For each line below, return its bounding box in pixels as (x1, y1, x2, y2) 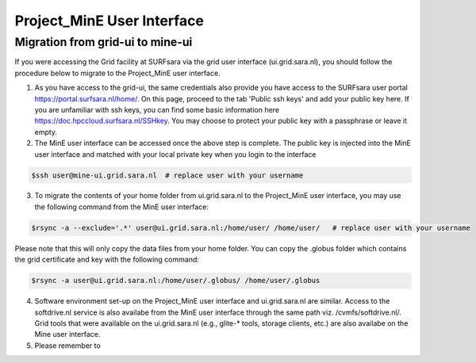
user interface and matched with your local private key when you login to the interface (34, 149, 317, 159)
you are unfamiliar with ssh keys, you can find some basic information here (34, 105, 280, 114)
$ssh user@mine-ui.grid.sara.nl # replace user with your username (31, 170, 304, 180)
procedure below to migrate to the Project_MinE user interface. (14, 68, 221, 78)
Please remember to (34, 341, 101, 350)
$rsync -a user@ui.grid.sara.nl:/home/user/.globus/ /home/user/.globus (31, 276, 321, 285)
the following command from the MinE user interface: (34, 202, 209, 212)
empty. (34, 127, 58, 136)
